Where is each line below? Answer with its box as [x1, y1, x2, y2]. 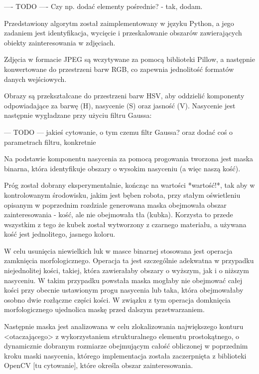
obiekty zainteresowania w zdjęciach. [4, 37, 116, 47]
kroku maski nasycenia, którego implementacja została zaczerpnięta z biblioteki [4, 350, 247, 361]
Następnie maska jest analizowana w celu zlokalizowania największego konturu [4, 321, 244, 332]
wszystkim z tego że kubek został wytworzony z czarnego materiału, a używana [4, 219, 247, 229]
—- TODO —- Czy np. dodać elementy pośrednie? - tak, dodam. [4, 1, 203, 11]
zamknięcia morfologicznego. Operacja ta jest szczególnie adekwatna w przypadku [4, 255, 254, 266]
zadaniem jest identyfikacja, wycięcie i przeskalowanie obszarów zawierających [4, 27, 242, 38]
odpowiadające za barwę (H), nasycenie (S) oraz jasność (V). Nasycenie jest [4, 100, 236, 110]
